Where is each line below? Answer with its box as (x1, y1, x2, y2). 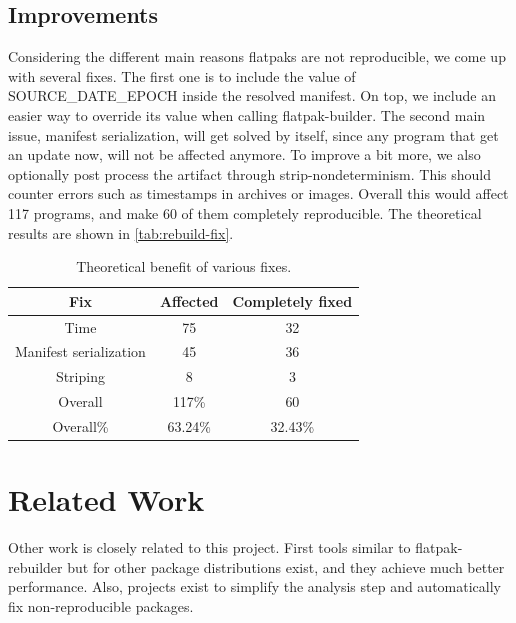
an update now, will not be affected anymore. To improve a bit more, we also (8, 144, 481, 165)
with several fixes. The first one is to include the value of (8, 65, 356, 86)
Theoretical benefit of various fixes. (76, 256, 292, 277)
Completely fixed (232, 290, 353, 311)
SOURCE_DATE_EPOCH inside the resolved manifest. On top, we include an (8, 85, 496, 106)
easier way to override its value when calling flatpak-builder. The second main (8, 104, 486, 125)
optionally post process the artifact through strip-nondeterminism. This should (8, 163, 492, 184)
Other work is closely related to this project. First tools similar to (8, 537, 411, 558)
